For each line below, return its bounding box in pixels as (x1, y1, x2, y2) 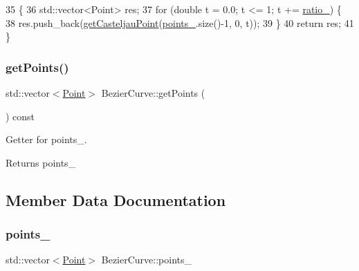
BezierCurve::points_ (101, 252, 192, 267)
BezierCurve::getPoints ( (101, 86, 205, 100)
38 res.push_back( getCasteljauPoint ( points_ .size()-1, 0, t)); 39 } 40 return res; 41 (6, 15, 354, 30)
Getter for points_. (6, 132, 87, 147)
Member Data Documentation (6, 189, 226, 210)
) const (6, 109, 35, 123)
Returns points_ (6, 155, 76, 169)
